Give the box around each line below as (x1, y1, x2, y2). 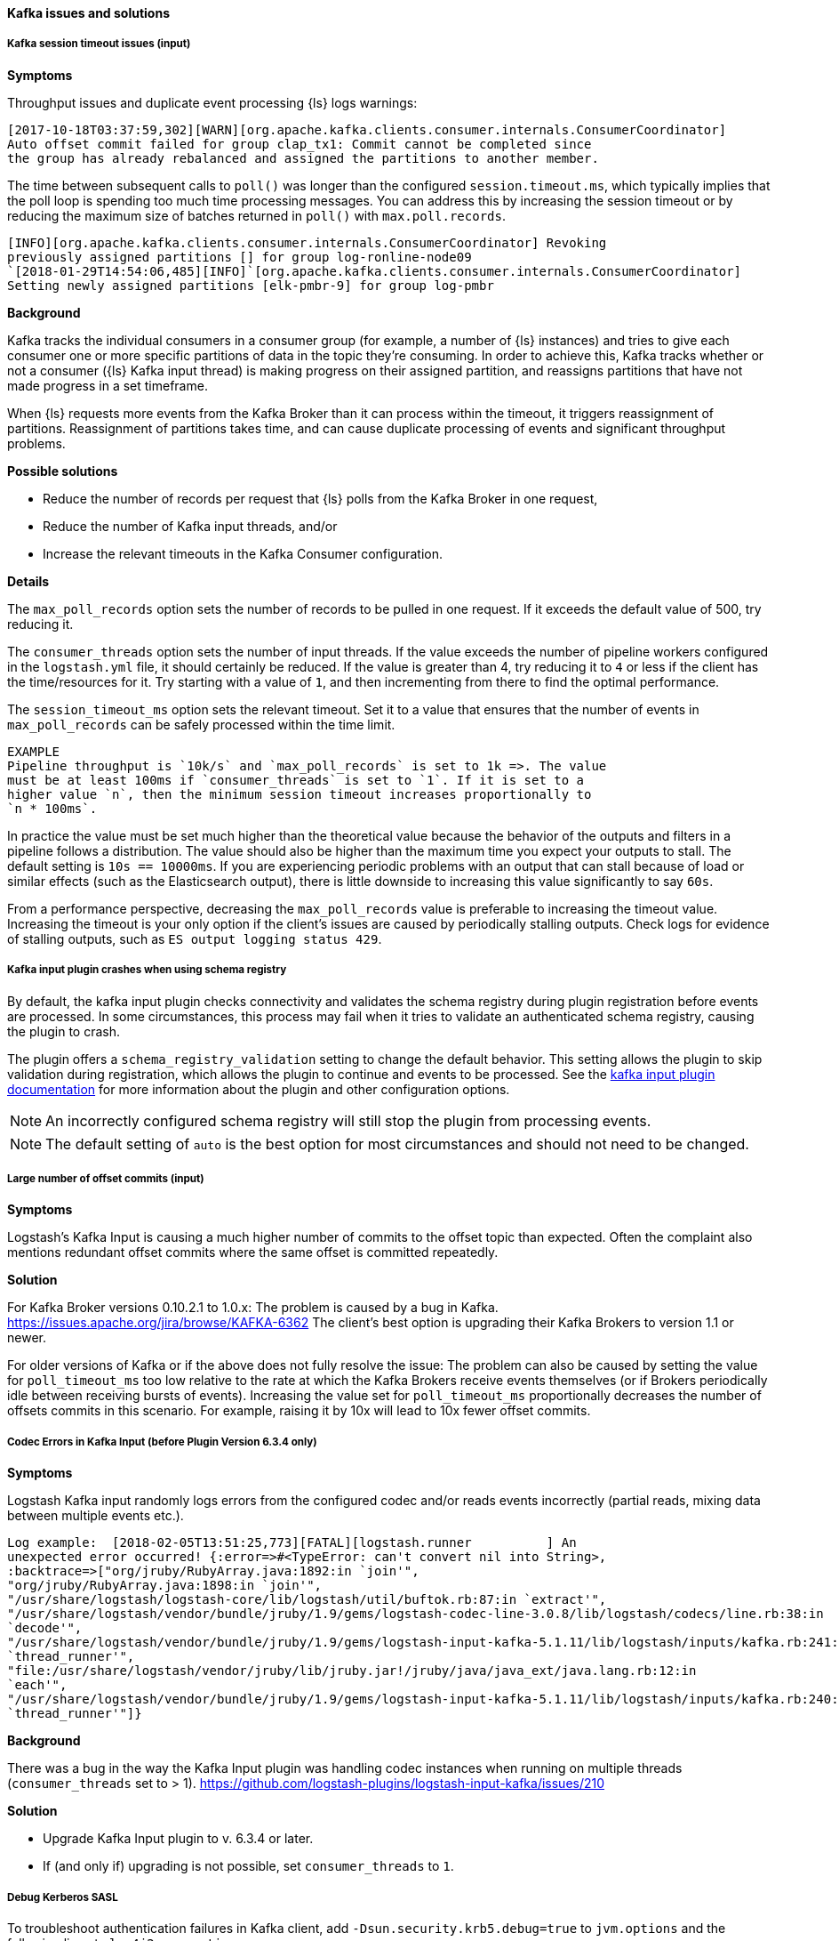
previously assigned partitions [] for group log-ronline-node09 (7, 249, 472, 264)
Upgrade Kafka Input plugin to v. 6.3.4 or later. (43, 1831, 314, 1847)
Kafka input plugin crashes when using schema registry (7, 963, 287, 977)
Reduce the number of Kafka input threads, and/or (43, 518, 338, 534)
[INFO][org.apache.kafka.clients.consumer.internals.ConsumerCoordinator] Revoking (7, 235, 607, 250)
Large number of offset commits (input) (7, 1172, 204, 1185)
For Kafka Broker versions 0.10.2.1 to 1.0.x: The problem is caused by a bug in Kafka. (7, 1300, 499, 1316)
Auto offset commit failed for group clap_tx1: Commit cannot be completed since (7, 136, 592, 151)
